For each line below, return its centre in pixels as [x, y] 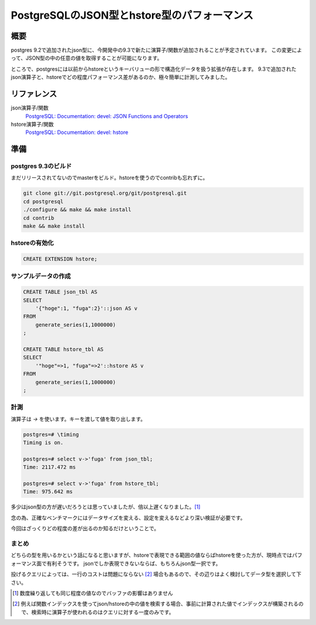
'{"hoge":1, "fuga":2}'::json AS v [86, 308]
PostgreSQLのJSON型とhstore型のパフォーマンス [132, 15]
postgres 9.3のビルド [41, 166]
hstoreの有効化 [32, 243]
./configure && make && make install [77, 210]
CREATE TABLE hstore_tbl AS [63, 349]
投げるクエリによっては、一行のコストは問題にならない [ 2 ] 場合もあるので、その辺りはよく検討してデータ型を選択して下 [156, 574]
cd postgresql [43, 201]
